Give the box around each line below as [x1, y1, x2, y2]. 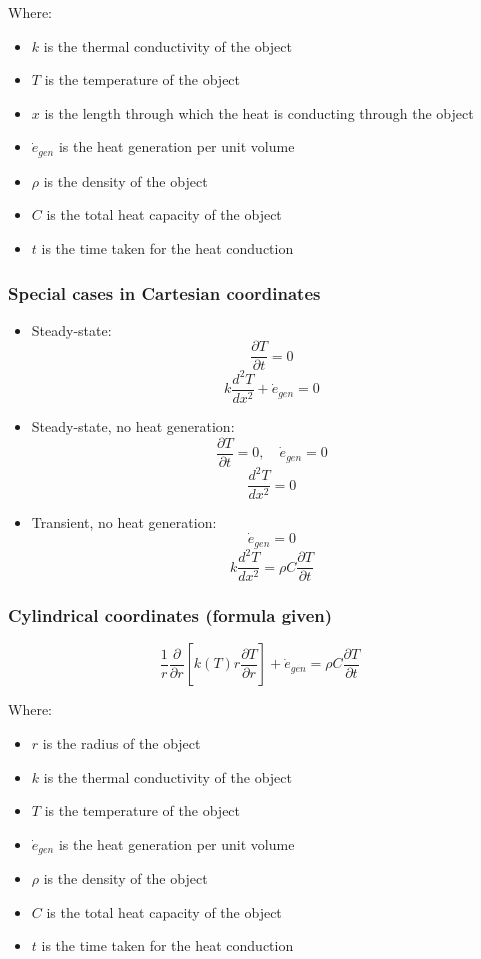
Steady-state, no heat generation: [31, 416, 235, 437]
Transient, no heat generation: [31, 512, 217, 533]
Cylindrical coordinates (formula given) [8, 603, 333, 628]
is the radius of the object [42, 732, 201, 753]
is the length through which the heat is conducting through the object [44, 102, 474, 123]
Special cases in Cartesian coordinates [8, 280, 321, 305]
